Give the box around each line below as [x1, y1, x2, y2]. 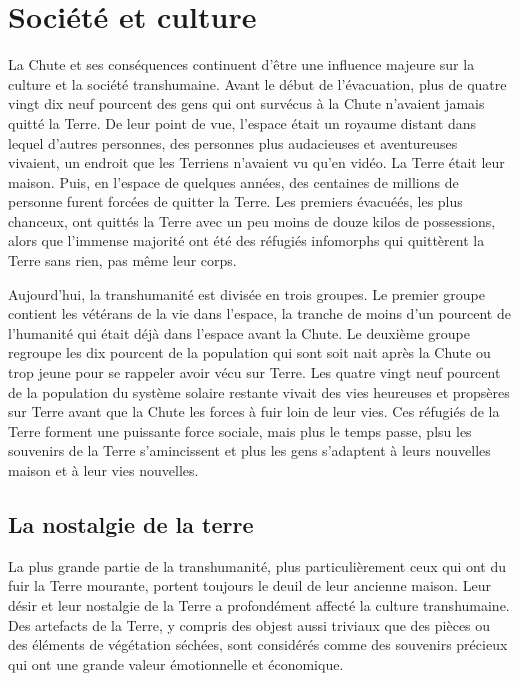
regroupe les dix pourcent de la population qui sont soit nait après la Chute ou [8, 342, 491, 363]
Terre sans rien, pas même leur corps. [8, 250, 237, 271]
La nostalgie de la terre [8, 508, 254, 539]
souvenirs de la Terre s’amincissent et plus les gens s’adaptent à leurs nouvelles [8, 440, 491, 461]
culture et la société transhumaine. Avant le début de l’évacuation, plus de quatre [8, 73, 507, 94]
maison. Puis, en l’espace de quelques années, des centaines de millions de [8, 171, 459, 192]
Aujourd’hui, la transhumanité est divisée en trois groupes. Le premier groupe [8, 283, 485, 304]
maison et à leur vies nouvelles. [8, 460, 199, 480]
